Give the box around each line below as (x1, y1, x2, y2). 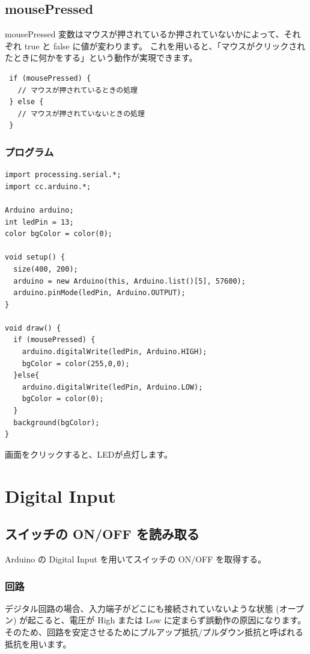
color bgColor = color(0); (5, 229, 112, 238)
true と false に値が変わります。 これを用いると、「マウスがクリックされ (24, 39, 306, 52)
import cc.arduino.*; (5, 182, 91, 191)
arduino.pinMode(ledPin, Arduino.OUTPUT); (13, 288, 186, 297)
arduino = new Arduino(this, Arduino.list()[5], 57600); (13, 276, 246, 285)
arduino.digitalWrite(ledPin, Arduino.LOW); (22, 382, 203, 391)
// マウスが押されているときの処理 (17, 86, 138, 95)
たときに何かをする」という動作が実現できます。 (5, 51, 198, 64)
